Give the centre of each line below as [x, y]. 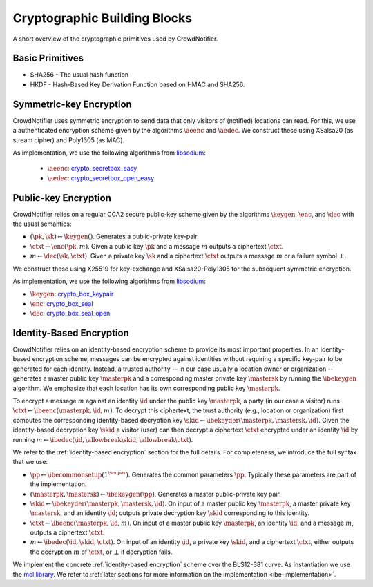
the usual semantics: [42, 224]
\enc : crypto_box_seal [61, 303]
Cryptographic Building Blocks [103, 18]
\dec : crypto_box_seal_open [70, 314]
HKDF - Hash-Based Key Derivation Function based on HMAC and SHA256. [137, 84]
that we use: [30, 462]
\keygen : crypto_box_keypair [72, 294]
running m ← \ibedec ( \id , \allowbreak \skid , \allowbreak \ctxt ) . [103, 439]
